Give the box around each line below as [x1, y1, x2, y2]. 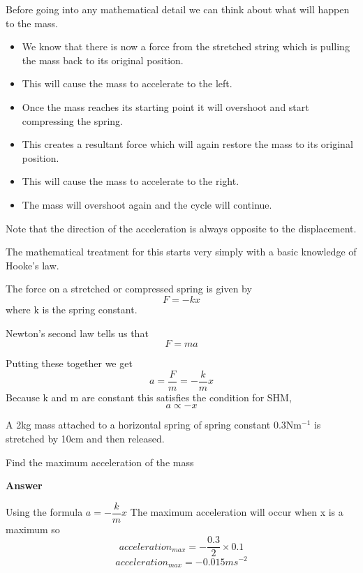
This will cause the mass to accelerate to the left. [22, 76, 232, 91]
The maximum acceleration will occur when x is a [130, 505, 343, 519]
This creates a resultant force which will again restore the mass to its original [22, 137, 353, 151]
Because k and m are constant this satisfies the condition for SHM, [6, 389, 292, 404]
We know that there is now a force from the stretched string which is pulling [22, 39, 350, 54]
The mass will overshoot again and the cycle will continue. [22, 197, 272, 211]
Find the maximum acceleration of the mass [6, 454, 194, 469]
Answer [6, 478, 43, 493]
